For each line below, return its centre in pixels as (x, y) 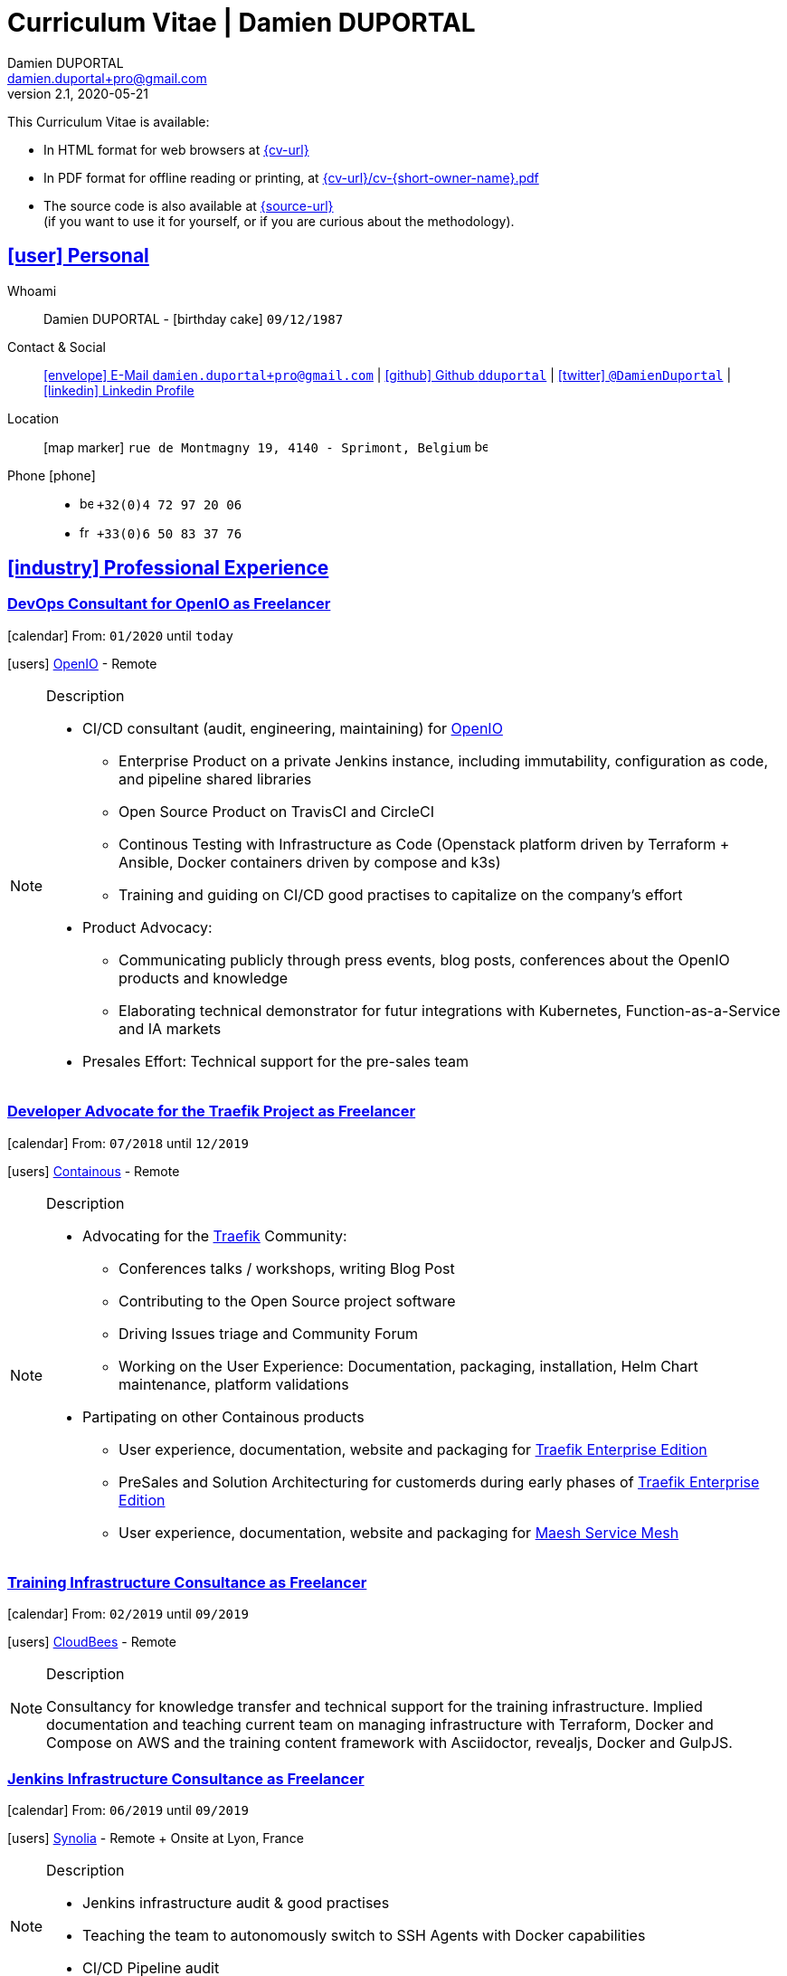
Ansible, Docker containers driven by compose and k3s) (310, 862)
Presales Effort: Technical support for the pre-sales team (276, 1061)
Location (33, 418)
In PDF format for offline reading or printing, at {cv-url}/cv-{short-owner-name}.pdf (291, 177)
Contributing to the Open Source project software (287, 1301)
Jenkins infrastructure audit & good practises (236, 1903)
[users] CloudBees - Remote (92, 1642)
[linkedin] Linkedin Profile (119, 390)
